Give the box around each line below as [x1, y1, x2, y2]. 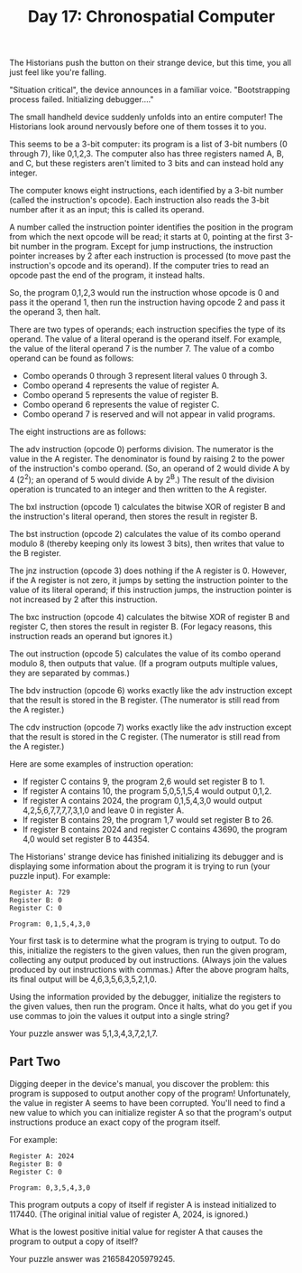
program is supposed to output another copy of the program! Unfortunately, [9, 1088, 291, 1099]
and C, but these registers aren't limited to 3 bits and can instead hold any [9, 158, 284, 169]
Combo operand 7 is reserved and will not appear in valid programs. [22, 409, 276, 420]
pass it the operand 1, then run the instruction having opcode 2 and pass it [9, 297, 286, 308]
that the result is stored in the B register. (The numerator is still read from [9, 694, 280, 705]
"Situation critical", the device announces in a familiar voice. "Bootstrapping [9, 84, 290, 96]
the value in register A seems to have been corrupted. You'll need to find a [9, 1097, 286, 1108]
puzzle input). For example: [9, 870, 111, 881]
